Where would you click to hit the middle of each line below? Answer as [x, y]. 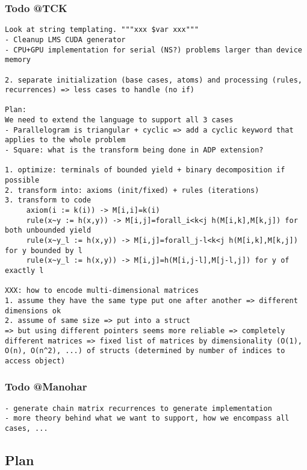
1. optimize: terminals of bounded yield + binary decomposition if [145, 170]
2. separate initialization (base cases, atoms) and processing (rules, [153, 80]
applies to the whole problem [65, 140]
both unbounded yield [48, 230]
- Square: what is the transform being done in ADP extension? [134, 150]
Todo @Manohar [46, 387]
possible [22, 180]
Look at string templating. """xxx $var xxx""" [102, 30]
